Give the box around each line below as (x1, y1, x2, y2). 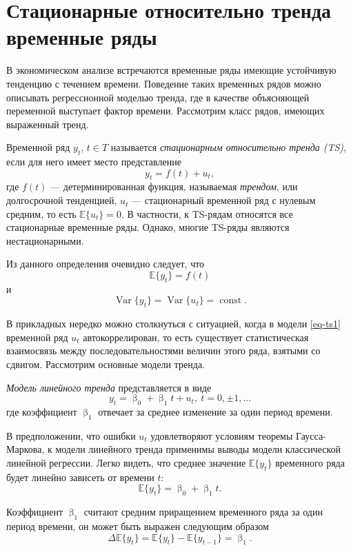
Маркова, (6, 442, 45, 456)
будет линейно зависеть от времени (6, 469, 154, 484)
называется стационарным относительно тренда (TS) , (110, 140, 346, 154)
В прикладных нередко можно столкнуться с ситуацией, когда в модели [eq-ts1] (6, 316, 341, 331)
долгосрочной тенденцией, (6, 193, 117, 207)
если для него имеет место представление (6, 154, 181, 169)
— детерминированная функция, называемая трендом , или (50, 179, 298, 194)
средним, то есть (6, 206, 77, 221)
